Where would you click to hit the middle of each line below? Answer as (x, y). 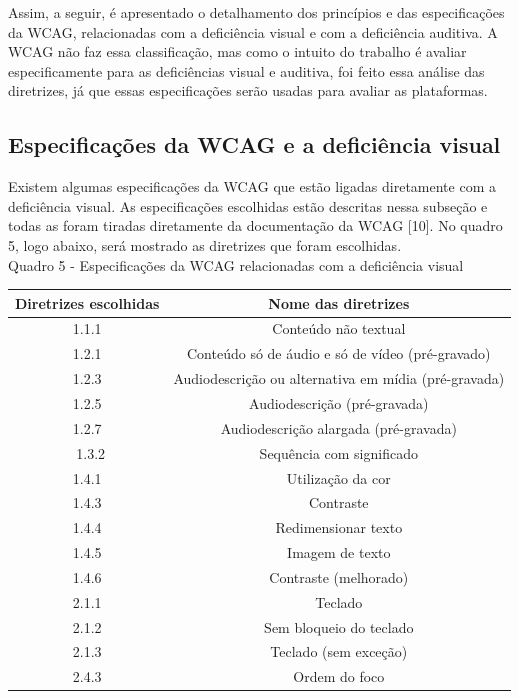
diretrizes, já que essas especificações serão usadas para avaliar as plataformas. (248, 90)
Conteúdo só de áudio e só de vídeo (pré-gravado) (339, 353)
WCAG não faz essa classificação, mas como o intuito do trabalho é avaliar (237, 51)
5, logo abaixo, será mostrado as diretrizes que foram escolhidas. (205, 244)
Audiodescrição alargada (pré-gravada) (338, 427)
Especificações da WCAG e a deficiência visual (254, 144)
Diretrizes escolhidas (87, 302)
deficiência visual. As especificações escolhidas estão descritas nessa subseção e (248, 205)
